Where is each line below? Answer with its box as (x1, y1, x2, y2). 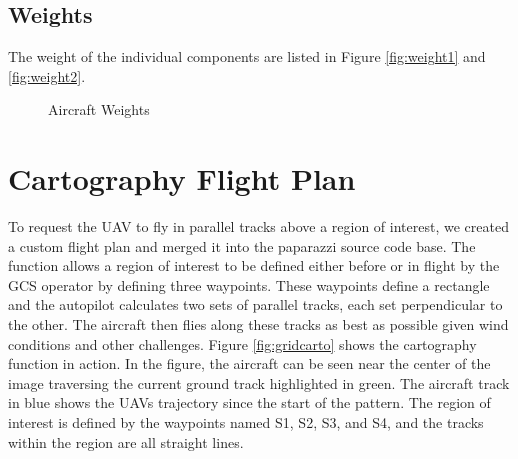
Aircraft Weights (48, 99, 150, 120)
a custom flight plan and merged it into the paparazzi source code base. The (8, 235, 476, 256)
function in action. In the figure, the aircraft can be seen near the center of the (8, 353, 491, 374)
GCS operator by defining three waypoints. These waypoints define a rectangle (8, 274, 490, 295)
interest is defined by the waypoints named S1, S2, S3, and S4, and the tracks (8, 412, 484, 433)
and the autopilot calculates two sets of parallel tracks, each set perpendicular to (8, 294, 503, 315)
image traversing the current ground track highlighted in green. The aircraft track (8, 372, 510, 393)
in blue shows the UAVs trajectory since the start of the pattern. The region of (8, 392, 491, 413)
